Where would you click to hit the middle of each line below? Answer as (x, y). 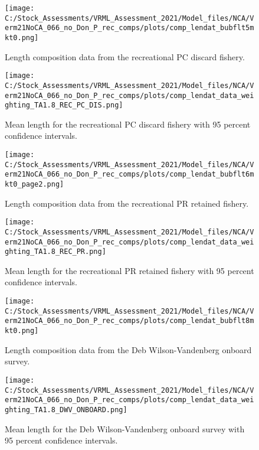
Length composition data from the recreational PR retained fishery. (127, 203)
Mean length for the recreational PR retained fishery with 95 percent (129, 270)
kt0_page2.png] (35, 184)
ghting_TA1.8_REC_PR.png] (55, 252)
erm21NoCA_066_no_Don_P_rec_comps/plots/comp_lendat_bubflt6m (129, 175)
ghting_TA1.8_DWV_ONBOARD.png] (66, 410)
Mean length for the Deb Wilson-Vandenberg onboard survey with (125, 428)
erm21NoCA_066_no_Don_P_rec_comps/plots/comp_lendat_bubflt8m (129, 321)
